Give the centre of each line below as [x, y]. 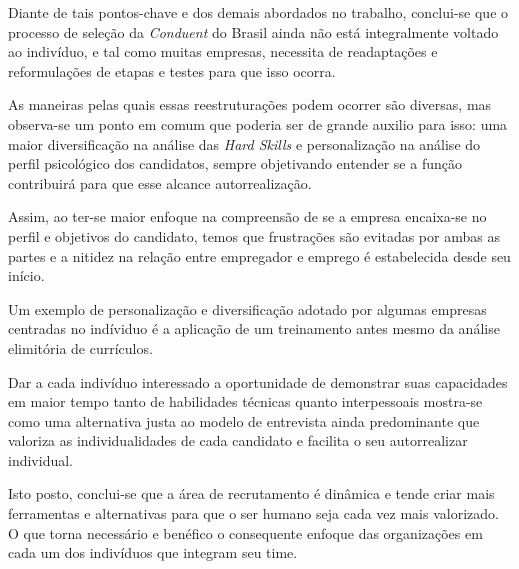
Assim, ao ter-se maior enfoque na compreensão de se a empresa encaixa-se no [247, 216]
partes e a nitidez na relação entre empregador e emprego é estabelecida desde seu [259, 255]
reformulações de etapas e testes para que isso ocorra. [172, 70]
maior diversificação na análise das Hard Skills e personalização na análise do [244, 143]
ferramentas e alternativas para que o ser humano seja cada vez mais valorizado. [253, 513]
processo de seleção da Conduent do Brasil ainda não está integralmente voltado [253, 31]
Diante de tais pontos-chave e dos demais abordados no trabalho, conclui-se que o [258, 12]
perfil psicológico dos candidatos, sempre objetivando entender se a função [235, 163]
